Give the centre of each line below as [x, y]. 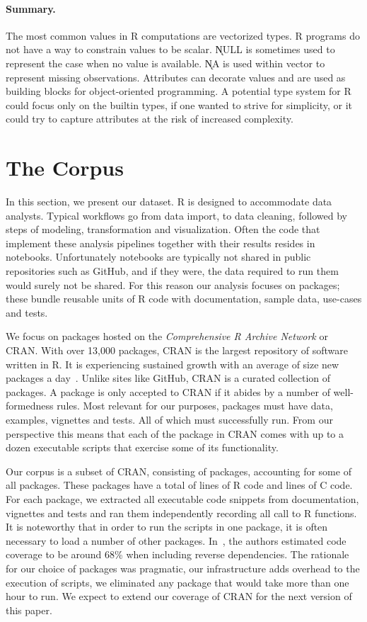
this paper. [29, 610]
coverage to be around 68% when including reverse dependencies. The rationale [177, 554]
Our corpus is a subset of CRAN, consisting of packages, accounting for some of [179, 471]
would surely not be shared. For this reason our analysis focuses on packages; [173, 284]
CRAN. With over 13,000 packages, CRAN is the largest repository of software [177, 350]
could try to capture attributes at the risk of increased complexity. [150, 119]
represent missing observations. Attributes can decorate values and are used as [176, 77]
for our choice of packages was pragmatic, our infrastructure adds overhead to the [183, 568]
